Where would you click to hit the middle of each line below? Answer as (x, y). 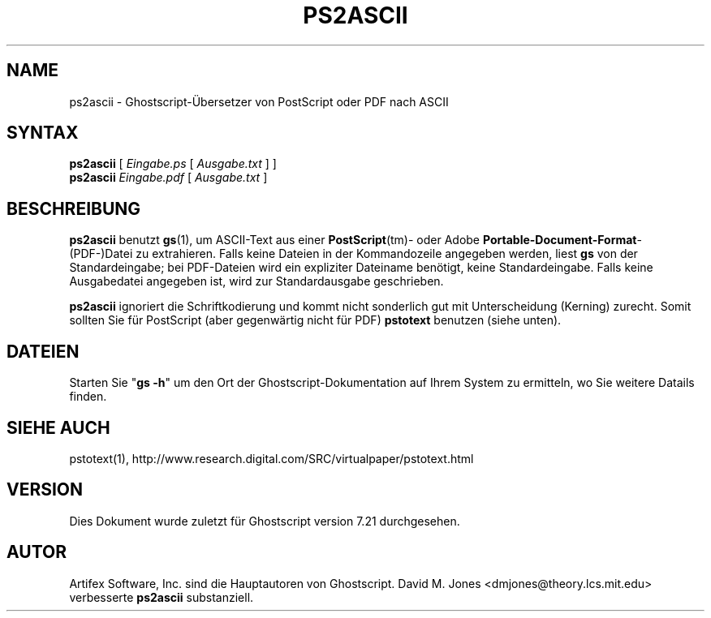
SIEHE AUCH (58, 427)
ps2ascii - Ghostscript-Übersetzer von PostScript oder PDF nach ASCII (259, 101)
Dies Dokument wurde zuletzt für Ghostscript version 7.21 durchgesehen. (265, 521)
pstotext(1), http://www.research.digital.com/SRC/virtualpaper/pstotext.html (271, 458)
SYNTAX (43, 133)
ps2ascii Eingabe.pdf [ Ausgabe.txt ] (168, 178)
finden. (88, 397)
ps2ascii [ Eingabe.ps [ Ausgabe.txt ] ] (173, 164)
